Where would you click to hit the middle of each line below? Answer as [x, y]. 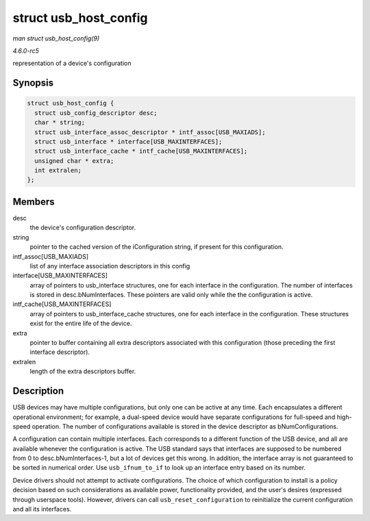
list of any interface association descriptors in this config [110, 266]
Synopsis [33, 83]
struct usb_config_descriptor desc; [96, 113]
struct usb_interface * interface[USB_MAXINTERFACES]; [128, 141]
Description [38, 391]
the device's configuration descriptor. [83, 228]
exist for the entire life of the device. [81, 323]
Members [34, 202]
